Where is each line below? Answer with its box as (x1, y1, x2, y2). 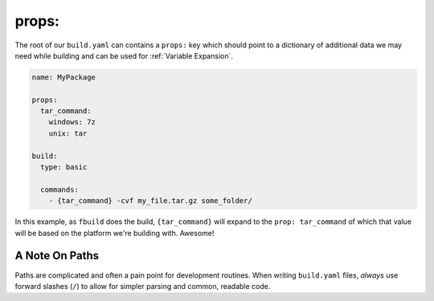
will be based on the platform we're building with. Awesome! (14, 228, 215, 238)
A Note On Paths (14, 249, 100, 262)
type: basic (40, 163, 88, 172)
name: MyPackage (31, 72, 96, 82)
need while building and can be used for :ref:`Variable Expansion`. (14, 51, 233, 60)
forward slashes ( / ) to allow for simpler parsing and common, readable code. (14, 281, 271, 291)
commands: (40, 185, 80, 194)
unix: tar (48, 128, 88, 138)
